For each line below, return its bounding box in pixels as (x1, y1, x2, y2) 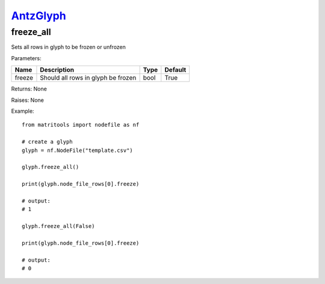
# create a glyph (22, 139, 73, 145)
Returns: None (11, 85, 48, 93)
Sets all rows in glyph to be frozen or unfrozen (11, 43, 126, 51)
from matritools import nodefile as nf (22, 121, 140, 128)
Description (40, 66, 75, 74)
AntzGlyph (11, 9, 66, 22)
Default (164, 66, 187, 74)
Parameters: (11, 54, 42, 62)
